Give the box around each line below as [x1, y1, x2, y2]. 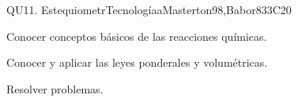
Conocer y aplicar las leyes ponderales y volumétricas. [6, 54, 268, 71]
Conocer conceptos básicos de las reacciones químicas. [6, 27, 267, 44]
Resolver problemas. [6, 80, 104, 97]
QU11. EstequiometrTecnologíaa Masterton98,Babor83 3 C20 [6, 2, 292, 17]
